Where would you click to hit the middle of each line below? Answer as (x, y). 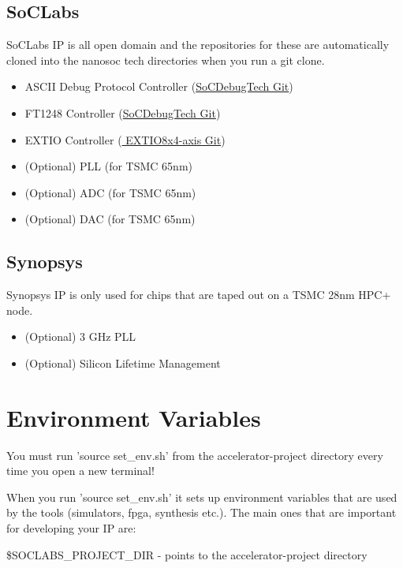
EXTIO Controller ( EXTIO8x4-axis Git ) (125, 139)
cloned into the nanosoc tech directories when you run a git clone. (166, 60)
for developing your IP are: (71, 528)
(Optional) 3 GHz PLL (80, 336)
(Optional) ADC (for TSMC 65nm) (110, 192)
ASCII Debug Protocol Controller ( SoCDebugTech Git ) (159, 86)
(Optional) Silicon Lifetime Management (123, 362)
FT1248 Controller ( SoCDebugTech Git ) (123, 112)
